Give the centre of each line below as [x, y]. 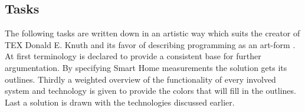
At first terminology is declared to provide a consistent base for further [133, 56]
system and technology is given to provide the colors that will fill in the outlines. [150, 91]
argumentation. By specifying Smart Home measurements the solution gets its [146, 67]
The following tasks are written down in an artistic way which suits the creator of [152, 33]
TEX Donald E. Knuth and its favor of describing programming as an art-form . [150, 44]
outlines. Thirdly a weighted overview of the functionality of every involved [140, 79]
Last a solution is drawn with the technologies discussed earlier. [120, 102]
